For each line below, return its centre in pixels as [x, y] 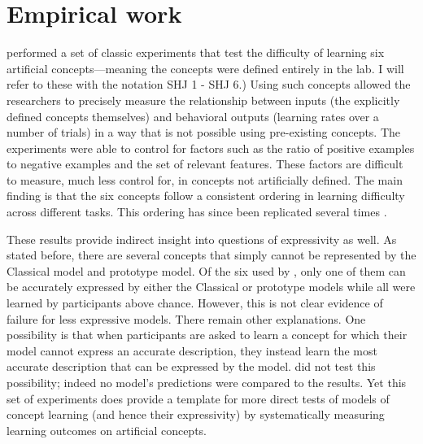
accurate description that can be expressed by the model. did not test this [191, 366]
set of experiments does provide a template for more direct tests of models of [198, 398]
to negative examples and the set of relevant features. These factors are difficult [205, 164]
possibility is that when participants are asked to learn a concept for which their [207, 335]
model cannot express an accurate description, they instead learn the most [192, 350]
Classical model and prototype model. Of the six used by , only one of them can [206, 270]
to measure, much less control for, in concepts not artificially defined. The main [205, 179]
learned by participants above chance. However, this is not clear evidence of [195, 303]
